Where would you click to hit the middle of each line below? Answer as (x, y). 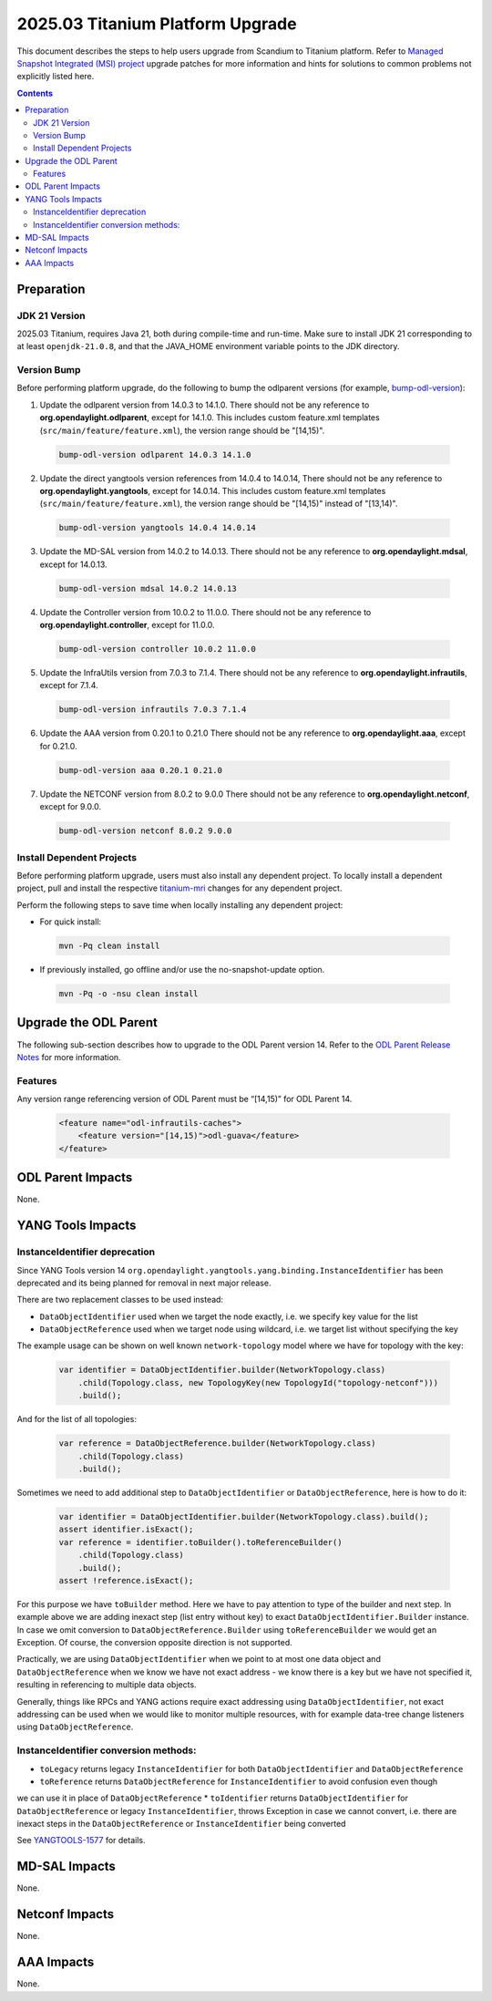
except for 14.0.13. (74, 564)
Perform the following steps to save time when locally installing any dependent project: (180, 905)
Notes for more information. (69, 1057)
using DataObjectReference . (75, 1727)
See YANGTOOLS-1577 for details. (81, 1841)
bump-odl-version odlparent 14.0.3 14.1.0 (155, 454)
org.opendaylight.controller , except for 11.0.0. (127, 625)
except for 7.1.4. (69, 686)
